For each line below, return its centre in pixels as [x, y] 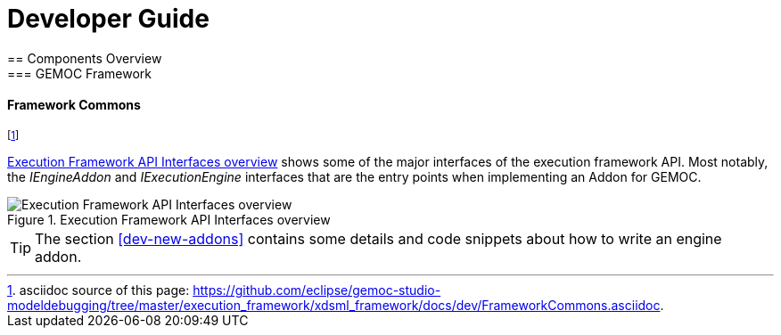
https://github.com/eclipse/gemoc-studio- [317, 290]
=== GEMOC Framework [80, 73]
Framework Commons [74, 105]
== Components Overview [85, 58]
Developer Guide [108, 19]
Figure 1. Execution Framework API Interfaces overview [169, 219]
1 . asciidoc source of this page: [99, 290]
